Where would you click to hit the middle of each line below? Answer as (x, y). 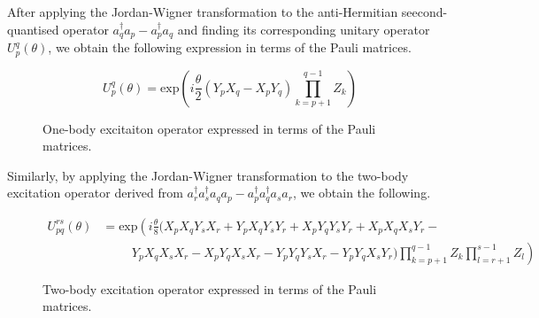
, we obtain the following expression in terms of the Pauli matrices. (230, 47)
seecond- (424, 12)
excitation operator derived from (95, 193)
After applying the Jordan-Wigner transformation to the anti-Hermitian (203, 12)
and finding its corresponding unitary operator (304, 29)
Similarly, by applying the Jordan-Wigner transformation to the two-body (208, 175)
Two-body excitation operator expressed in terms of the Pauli (210, 288)
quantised (33, 29)
